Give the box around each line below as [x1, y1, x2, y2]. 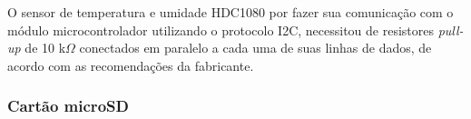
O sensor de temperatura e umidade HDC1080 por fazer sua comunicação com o [7, 3, 454, 21]
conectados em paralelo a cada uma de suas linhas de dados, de [79, 38, 432, 57]
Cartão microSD [7, 94, 129, 117]
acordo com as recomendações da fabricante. [7, 55, 254, 74]
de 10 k [25, 38, 66, 57]
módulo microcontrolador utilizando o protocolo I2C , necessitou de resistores [7, 20, 435, 39]
